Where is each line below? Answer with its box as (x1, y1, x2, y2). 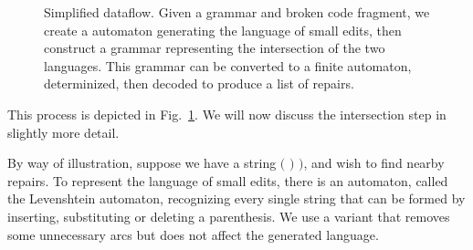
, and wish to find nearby (303, 153, 445, 172)
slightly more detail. (7, 122, 120, 141)
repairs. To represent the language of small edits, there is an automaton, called (7, 171, 448, 190)
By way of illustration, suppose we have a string (7, 153, 277, 172)
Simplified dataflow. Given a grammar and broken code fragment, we (44, 3, 430, 21)
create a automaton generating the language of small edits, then (44, 20, 402, 39)
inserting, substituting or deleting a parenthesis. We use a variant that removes (7, 206, 450, 225)
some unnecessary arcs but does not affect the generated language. (7, 224, 379, 244)
